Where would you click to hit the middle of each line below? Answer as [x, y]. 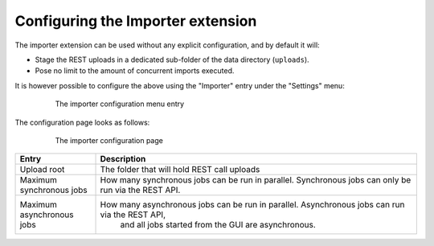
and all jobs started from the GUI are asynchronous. [218, 225]
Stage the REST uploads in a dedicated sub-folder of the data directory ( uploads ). [172, 59]
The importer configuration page [109, 140]
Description [123, 159]
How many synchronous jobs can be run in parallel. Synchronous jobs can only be [256, 180]
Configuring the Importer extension [136, 21]
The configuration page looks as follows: [82, 122]
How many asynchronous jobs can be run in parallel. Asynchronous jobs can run [252, 205]
